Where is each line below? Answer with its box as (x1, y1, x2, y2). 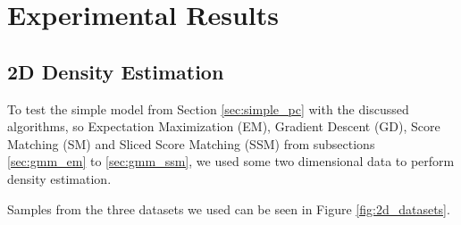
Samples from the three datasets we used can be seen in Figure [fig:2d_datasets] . (7, 199, 450, 218)
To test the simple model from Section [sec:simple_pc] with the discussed (7, 99, 409, 118)
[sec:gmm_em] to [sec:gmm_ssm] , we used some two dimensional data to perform (7, 152, 455, 171)
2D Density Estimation (7, 57, 224, 85)
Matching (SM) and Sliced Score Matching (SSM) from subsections (7, 134, 375, 153)
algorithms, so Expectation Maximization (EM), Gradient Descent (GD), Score (7, 117, 440, 136)
